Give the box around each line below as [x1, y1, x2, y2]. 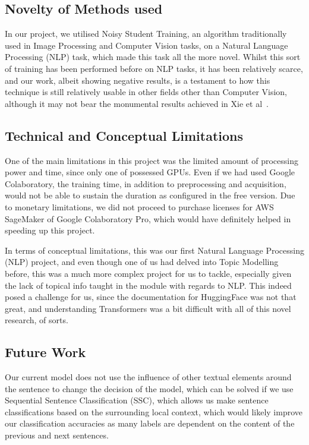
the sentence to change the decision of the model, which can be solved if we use [5, 382, 294, 394]
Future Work [5, 343, 86, 361]
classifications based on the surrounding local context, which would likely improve [5, 405, 303, 418]
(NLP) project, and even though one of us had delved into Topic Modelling [5, 255, 279, 268]
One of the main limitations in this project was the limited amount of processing [5, 154, 298, 166]
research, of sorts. [5, 314, 68, 326]
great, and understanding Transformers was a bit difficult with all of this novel [5, 302, 291, 314]
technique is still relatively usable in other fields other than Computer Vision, [5, 86, 288, 98]
